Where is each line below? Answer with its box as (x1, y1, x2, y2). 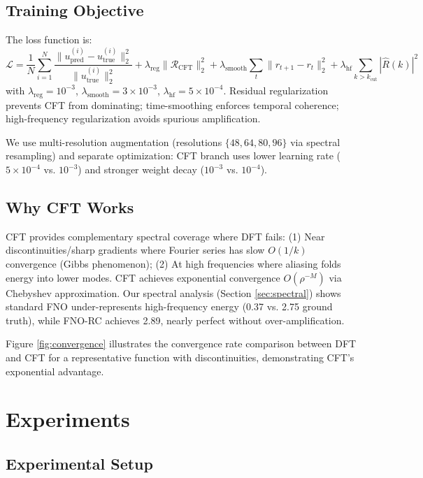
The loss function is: (6, 32, 92, 47)
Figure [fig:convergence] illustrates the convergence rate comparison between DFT (6, 336, 357, 351)
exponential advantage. (6, 363, 104, 378)
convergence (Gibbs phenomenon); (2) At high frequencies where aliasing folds (6, 256, 341, 271)
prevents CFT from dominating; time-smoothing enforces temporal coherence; (6, 97, 339, 112)
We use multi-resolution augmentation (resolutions (6, 134, 222, 149)
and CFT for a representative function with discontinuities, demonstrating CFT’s (6, 350, 354, 365)
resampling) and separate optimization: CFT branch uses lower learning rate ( (6, 148, 341, 163)
